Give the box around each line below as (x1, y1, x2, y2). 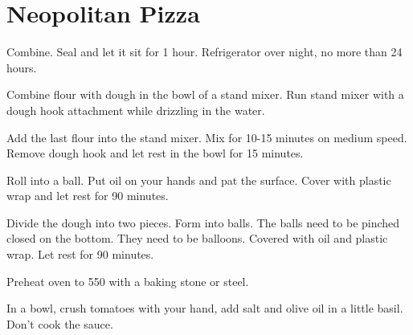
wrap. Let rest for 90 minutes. (6, 246, 154, 263)
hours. (6, 59, 37, 76)
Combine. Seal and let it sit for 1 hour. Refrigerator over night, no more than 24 (6, 43, 403, 60)
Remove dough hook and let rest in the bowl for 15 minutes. (6, 145, 304, 161)
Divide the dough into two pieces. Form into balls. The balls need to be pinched (6, 214, 400, 231)
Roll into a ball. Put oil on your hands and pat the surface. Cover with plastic (6, 171, 391, 188)
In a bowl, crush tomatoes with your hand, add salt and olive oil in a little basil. (6, 300, 403, 317)
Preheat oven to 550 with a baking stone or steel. (6, 272, 249, 289)
